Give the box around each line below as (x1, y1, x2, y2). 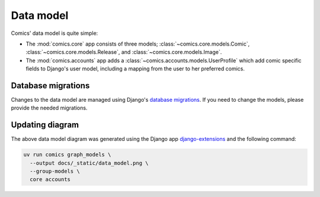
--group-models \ (30, 168, 80, 175)
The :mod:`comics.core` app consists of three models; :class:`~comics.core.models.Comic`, (25, 40, 250, 47)
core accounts (30, 176, 71, 183)
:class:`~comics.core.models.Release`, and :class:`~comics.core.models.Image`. (25, 49, 222, 56)
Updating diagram (11, 120, 79, 130)
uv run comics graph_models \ (23, 151, 111, 158)
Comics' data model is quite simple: (11, 30, 98, 37)
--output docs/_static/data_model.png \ (30, 160, 149, 166)
